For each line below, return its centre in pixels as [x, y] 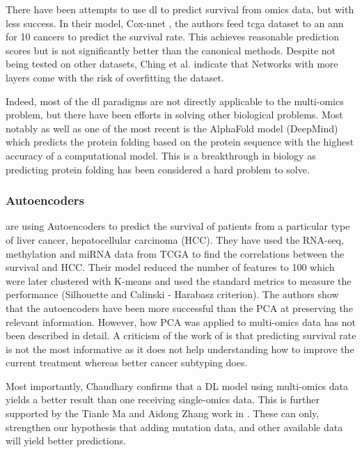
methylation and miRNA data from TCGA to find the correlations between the [175, 253]
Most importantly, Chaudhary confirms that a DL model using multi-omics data [177, 385]
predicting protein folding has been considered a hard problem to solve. [158, 169]
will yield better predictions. [66, 441]
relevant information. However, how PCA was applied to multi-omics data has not [181, 321]
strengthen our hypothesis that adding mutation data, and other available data [174, 427]
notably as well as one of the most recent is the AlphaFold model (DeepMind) [172, 128]
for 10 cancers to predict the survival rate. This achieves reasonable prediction [172, 37]
